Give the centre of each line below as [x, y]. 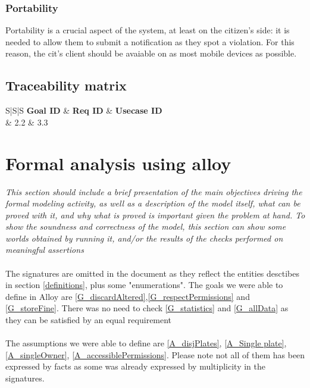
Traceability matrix [66, 85]
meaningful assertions [45, 250]
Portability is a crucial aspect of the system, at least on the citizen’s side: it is [148, 30]
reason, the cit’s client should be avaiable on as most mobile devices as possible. [151, 53]
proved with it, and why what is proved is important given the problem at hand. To [155, 215]
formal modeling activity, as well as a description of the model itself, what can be [153, 203]
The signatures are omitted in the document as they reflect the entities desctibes [153, 273]
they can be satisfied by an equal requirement [89, 320]
